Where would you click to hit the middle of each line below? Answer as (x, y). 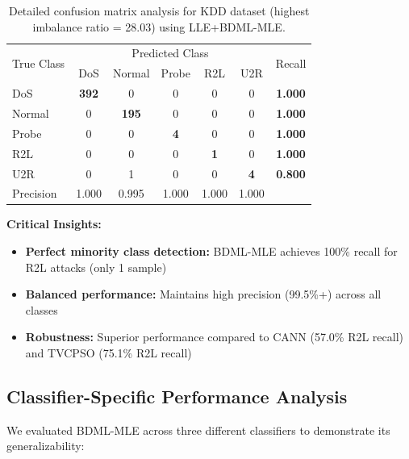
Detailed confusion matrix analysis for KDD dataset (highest (159, 10)
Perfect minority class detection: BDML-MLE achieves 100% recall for (211, 251)
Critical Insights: (54, 224)
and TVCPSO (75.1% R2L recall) (109, 353)
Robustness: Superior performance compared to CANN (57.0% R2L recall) (214, 337)
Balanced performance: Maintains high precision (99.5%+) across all (203, 294)
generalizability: (46, 446)
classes (42, 309)
